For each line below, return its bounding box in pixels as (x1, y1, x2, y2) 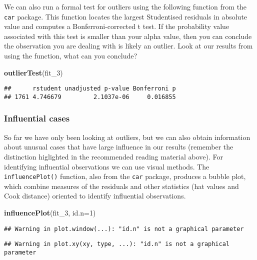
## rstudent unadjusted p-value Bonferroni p (4, 85, 176, 92)
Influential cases (4, 112, 70, 124)
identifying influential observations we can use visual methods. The (4, 161, 209, 171)
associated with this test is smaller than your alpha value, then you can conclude (4, 30, 252, 41)
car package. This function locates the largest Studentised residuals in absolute (4, 11, 247, 21)
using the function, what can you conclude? (4, 50, 137, 61)
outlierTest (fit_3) (4, 67, 63, 77)
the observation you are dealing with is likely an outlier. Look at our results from (4, 40, 253, 51)
